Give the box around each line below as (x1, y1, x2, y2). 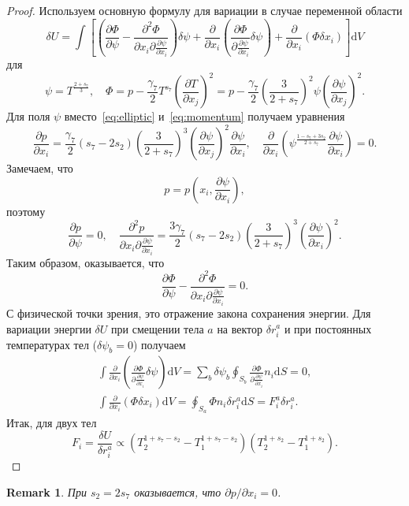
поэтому (6, 203, 46, 219)
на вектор (217, 320, 263, 337)
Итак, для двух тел (6, 415, 97, 431)
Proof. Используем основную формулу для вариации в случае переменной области (6, 2, 403, 18)
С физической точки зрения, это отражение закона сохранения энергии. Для (6, 304, 371, 321)
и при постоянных (284, 320, 372, 337)
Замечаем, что (6, 160, 73, 177)
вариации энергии (6, 320, 91, 337)
